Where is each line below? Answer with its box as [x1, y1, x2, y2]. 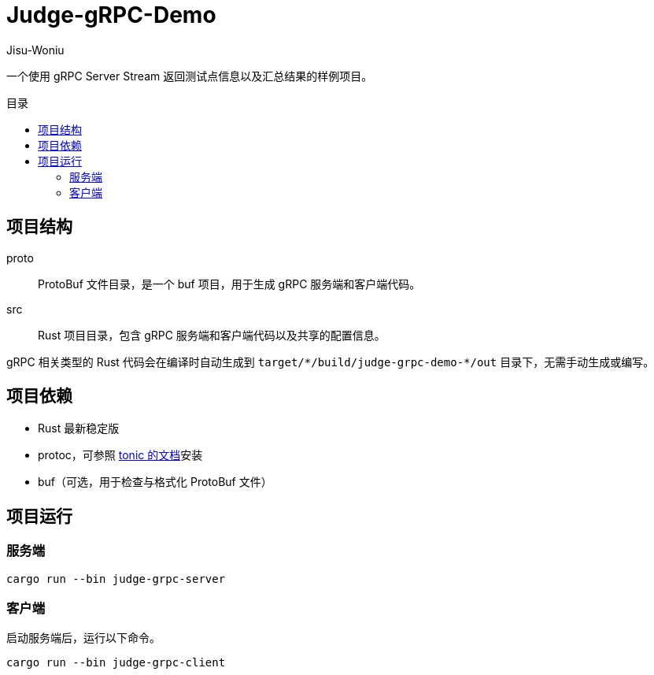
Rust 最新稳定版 [38, 421, 120, 436]
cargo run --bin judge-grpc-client [6, 656, 226, 669]
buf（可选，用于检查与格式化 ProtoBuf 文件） [38, 475, 272, 489]
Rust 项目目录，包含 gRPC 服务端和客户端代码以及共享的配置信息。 [38, 328, 386, 342]
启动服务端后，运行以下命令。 [6, 631, 161, 645]
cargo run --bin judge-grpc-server [6, 572, 226, 585]
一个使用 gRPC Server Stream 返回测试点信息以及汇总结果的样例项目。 [6, 69, 373, 83]
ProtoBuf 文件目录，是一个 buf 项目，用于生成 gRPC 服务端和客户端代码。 [38, 276, 421, 291]
